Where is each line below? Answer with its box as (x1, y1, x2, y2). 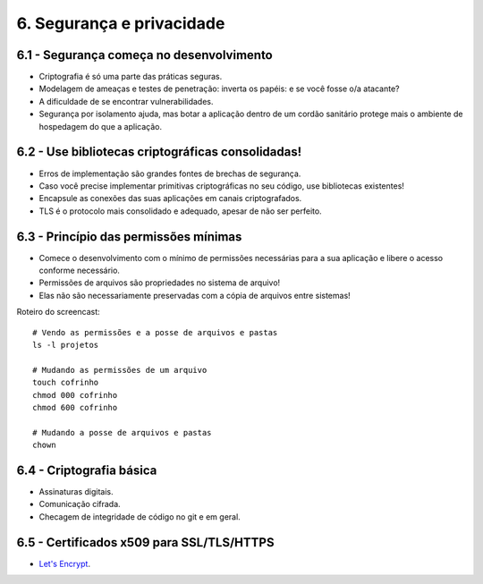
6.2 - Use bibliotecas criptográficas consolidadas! (16, 144, 302, 160)
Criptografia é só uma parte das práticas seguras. (38, 72, 223, 82)
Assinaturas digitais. (38, 486, 114, 496)
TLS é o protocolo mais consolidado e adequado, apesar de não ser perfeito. (38, 206, 322, 216)
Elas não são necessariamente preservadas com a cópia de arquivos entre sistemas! (38, 290, 351, 300)
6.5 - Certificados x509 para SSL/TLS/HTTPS (16, 535, 275, 550)
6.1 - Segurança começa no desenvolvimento (16, 47, 273, 63)
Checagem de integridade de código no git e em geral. (38, 511, 241, 522)
